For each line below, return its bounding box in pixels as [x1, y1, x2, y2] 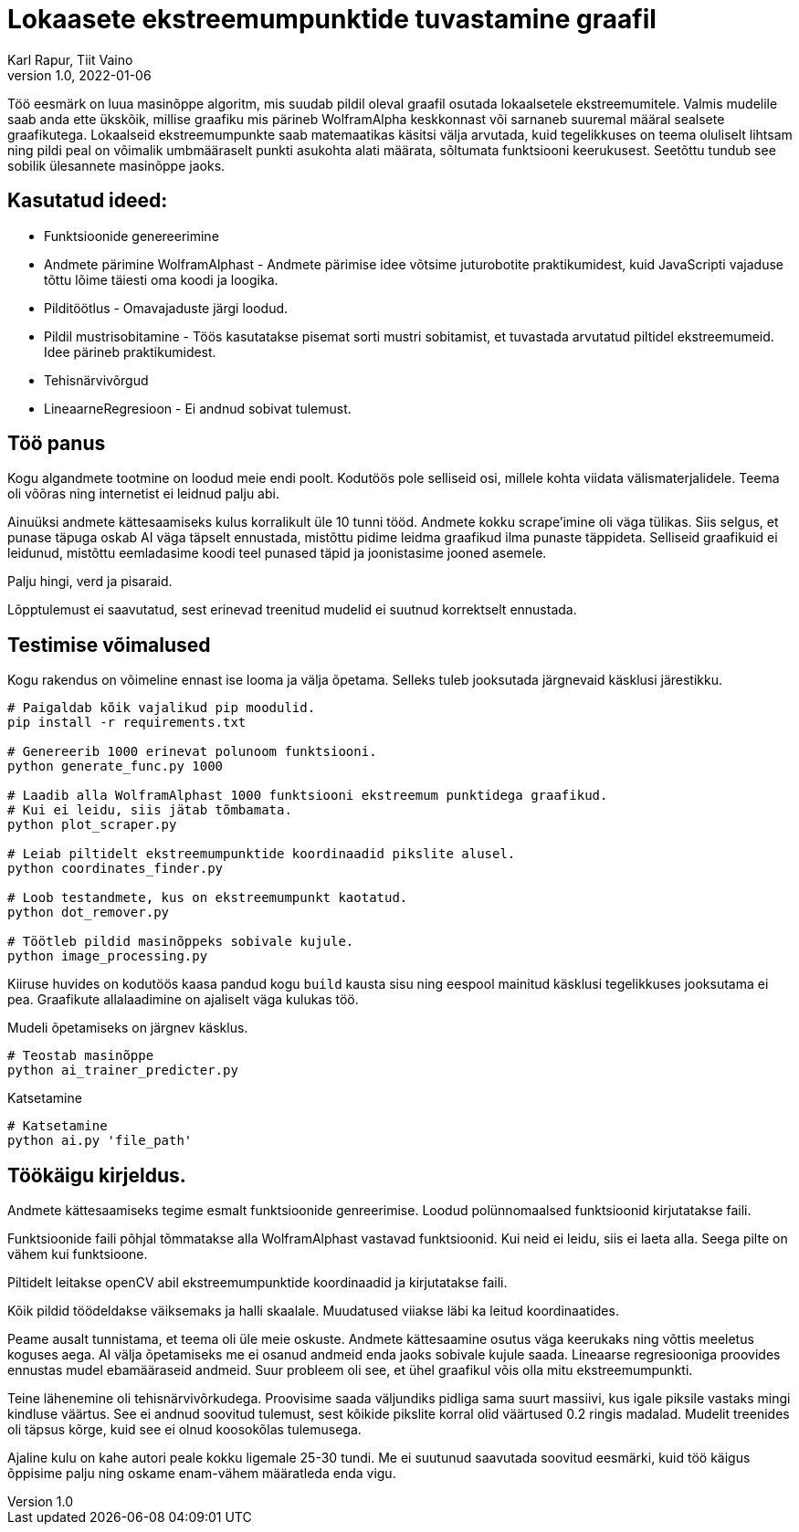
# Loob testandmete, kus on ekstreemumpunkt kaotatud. [7, 890, 408, 906]
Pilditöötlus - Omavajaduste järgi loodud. [44, 299, 289, 316]
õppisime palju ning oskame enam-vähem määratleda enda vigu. [7, 1465, 396, 1482]
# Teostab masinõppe [7, 1048, 154, 1064]
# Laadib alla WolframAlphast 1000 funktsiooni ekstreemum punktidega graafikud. [7, 788, 608, 803]
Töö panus [7, 432, 106, 456]
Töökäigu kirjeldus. [7, 1163, 186, 1187]
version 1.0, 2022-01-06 [7, 67, 152, 83]
